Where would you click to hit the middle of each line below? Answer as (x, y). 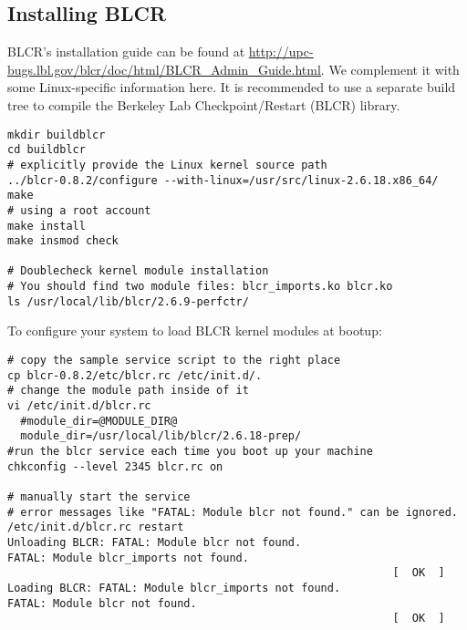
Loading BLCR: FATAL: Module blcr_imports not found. (174, 588)
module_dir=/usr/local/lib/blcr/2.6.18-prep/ (161, 436)
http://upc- (281, 52)
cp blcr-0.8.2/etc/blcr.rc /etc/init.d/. (135, 375)
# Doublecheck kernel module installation (138, 271)
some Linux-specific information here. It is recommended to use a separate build (232, 87)
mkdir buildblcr (57, 134)
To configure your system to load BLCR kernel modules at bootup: (195, 330)
